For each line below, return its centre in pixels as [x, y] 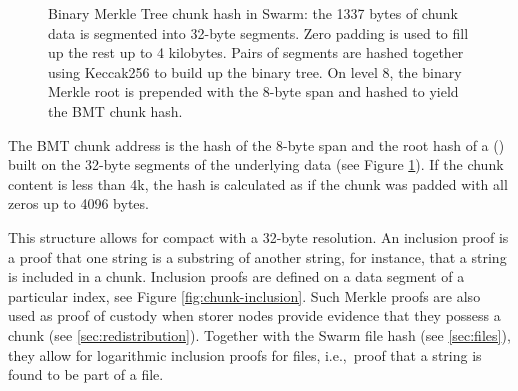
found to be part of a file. [86, 374]
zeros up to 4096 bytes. [78, 203]
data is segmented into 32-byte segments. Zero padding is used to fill [258, 32]
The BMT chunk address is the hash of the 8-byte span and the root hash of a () [256, 144]
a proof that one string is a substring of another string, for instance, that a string [257, 256]
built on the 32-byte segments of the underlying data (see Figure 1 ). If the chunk [256, 164]
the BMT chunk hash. [115, 110]
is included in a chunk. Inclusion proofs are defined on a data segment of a [236, 276]
